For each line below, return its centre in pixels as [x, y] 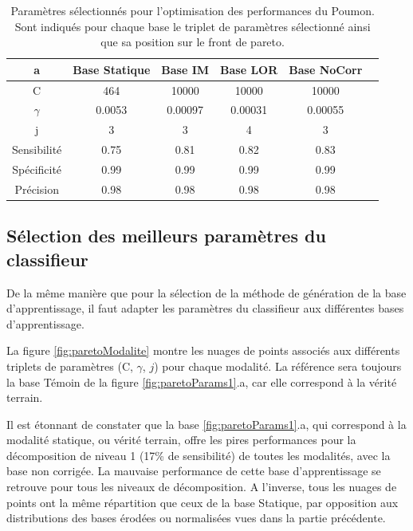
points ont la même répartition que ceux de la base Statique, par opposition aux [203, 502]
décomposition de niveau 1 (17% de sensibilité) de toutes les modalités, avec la [199, 455]
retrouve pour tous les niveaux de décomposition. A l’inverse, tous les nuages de [202, 487]
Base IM [185, 69]
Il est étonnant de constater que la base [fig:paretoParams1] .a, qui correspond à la [206, 424]
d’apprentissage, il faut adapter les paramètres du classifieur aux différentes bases [205, 308]
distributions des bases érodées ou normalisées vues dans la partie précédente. [196, 518]
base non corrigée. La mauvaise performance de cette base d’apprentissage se [194, 471]
